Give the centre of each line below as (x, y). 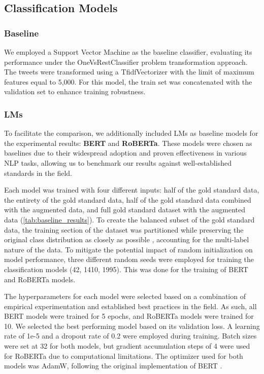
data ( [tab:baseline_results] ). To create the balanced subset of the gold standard (129, 219)
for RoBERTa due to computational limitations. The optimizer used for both (124, 356)
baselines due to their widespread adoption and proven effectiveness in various (125, 153)
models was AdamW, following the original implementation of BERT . (113, 366)
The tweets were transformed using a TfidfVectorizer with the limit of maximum (129, 72)
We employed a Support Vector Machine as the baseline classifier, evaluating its (128, 52)
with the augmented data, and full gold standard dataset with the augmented (125, 210)
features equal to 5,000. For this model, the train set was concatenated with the (128, 81)
